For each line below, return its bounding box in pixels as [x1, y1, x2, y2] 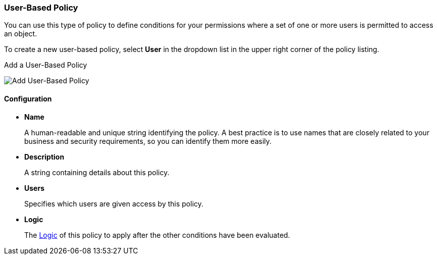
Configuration [4, 94, 52, 103]
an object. [4, 29, 37, 38]
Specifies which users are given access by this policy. [24, 199, 204, 208]
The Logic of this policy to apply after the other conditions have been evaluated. [24, 230, 290, 239]
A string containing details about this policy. [24, 168, 170, 177]
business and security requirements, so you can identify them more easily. [24, 136, 272, 145]
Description [24, 152, 65, 161]
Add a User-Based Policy [4, 61, 87, 70]
